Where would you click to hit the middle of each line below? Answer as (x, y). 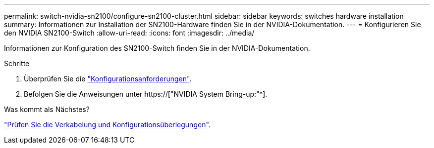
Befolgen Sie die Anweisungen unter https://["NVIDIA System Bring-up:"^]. (146, 94)
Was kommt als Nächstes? (47, 109)
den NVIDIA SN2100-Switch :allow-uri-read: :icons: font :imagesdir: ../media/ (129, 33)
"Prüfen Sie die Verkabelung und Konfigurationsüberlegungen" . (107, 125)
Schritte (17, 63)
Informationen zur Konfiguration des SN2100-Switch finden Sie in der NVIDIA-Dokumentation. (157, 48)
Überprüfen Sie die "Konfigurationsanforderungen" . (108, 79)
